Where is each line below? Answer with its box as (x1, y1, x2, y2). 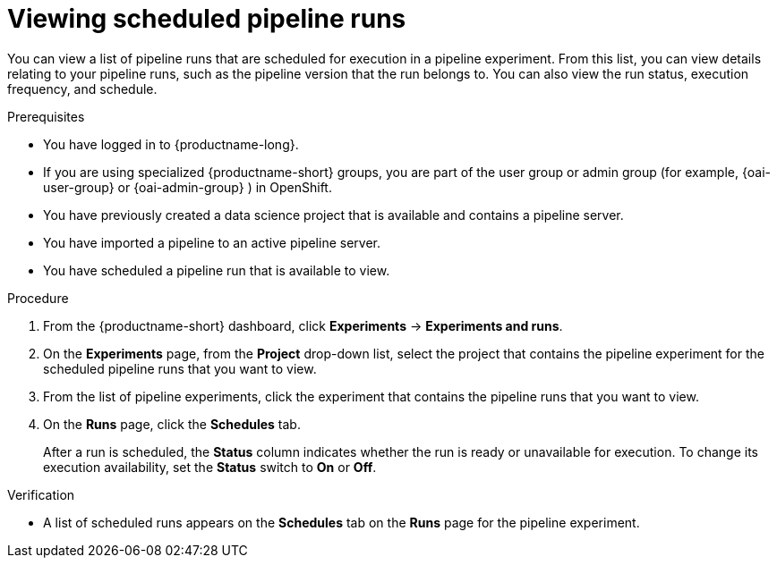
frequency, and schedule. (7, 80, 158, 97)
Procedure (7, 290, 69, 306)
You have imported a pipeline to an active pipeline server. (43, 234, 380, 250)
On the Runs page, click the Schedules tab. (43, 416, 301, 432)
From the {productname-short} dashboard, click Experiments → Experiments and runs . (43, 317, 563, 333)
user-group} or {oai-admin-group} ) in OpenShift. (43, 179, 332, 195)
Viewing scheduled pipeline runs (7, 4, 406, 34)
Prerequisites (7, 108, 85, 124)
